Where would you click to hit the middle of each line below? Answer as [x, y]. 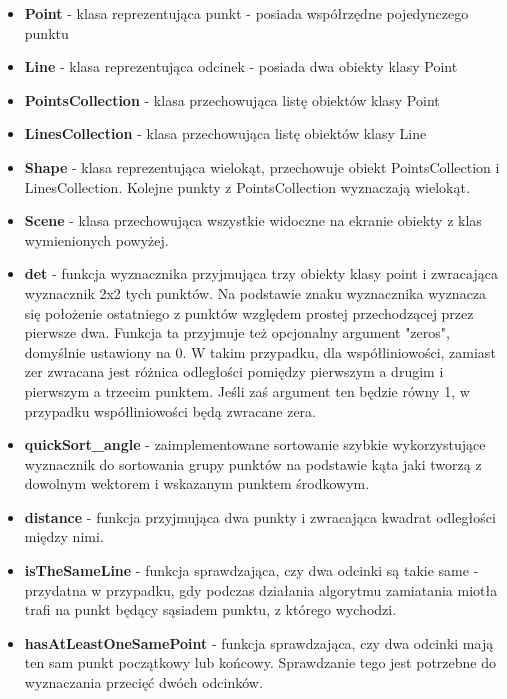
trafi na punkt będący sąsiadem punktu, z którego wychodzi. [210, 609]
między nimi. [64, 536]
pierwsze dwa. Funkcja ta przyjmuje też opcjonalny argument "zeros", [237, 332]
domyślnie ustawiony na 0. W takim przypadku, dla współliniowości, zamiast [260, 351]
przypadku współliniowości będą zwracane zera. [170, 410]
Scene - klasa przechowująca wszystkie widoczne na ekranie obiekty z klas [253, 220]
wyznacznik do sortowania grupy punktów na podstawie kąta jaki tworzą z [253, 463]
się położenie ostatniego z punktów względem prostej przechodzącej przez [249, 312]
